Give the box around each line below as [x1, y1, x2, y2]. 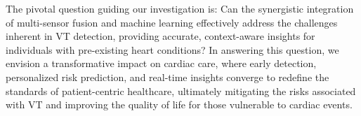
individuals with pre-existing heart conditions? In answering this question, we [6, 42, 339, 57]
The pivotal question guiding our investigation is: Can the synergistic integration [6, 1, 354, 15]
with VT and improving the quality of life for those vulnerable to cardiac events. [6, 97, 353, 112]
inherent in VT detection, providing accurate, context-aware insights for [6, 29, 315, 43]
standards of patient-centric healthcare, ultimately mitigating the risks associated [6, 83, 356, 98]
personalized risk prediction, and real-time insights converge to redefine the [6, 69, 329, 84]
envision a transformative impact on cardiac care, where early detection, [6, 56, 317, 71]
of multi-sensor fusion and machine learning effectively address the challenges [6, 15, 338, 29]
